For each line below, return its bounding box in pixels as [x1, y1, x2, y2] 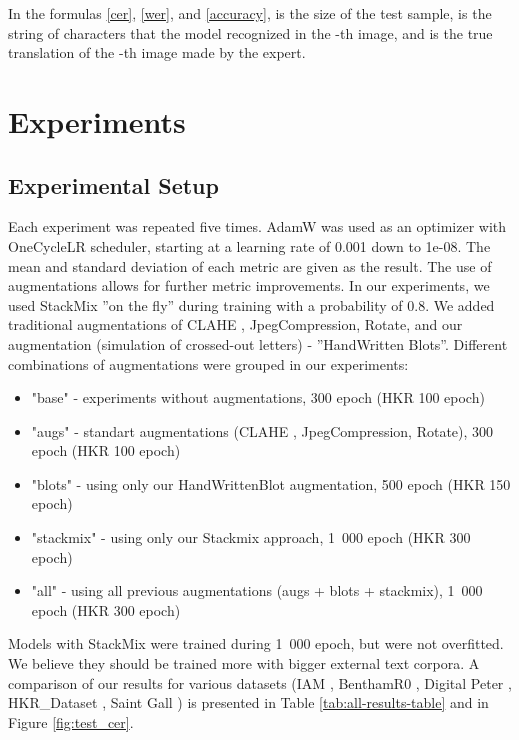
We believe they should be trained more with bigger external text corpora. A [8, 653, 480, 674]
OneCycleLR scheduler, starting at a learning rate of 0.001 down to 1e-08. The [8, 235, 491, 256]
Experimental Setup [8, 169, 219, 200]
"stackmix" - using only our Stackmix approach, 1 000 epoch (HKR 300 [31, 527, 471, 548]
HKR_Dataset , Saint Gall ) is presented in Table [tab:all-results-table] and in [8, 692, 489, 713]
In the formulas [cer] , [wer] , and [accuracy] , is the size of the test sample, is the [8, 3, 492, 23]
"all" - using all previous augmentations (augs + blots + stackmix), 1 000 [31, 580, 483, 601]
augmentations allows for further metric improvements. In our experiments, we [8, 275, 490, 296]
